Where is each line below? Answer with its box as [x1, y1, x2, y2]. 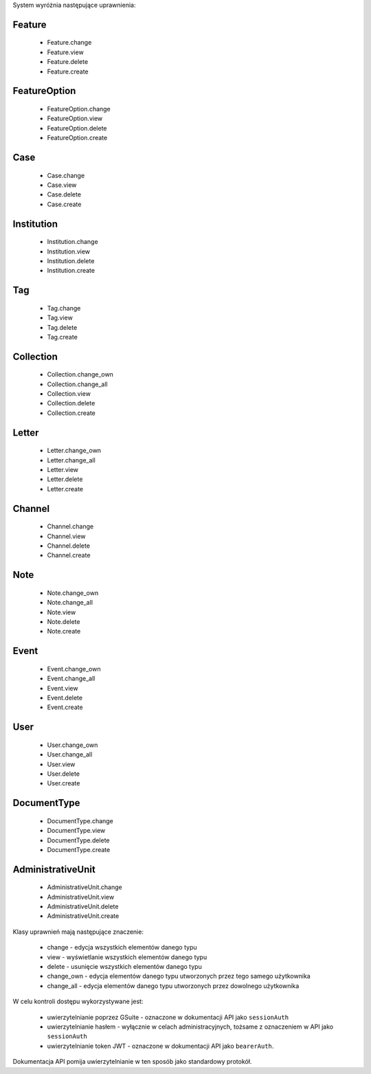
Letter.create [47, 484, 84, 493]
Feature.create [47, 67, 89, 76]
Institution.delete [47, 256, 95, 265]
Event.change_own [47, 664, 101, 673]
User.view [47, 760, 76, 768]
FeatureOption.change [47, 104, 111, 113]
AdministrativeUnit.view [47, 893, 115, 901]
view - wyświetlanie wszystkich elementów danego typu [47, 952, 207, 961]
